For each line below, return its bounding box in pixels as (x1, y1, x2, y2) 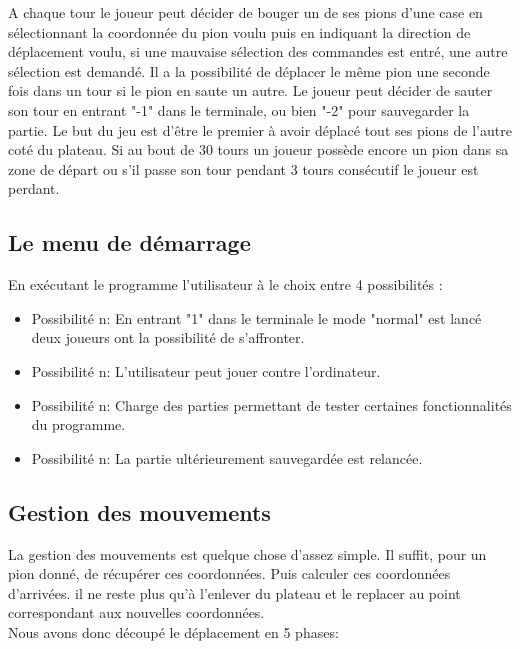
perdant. (8, 178, 60, 199)
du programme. (31, 414, 126, 435)
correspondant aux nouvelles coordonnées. (8, 602, 265, 623)
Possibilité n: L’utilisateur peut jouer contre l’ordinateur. (31, 360, 381, 381)
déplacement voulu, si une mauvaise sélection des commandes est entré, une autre (8, 41, 508, 62)
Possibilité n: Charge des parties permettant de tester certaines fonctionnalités (31, 394, 512, 415)
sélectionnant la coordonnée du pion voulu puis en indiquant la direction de (8, 21, 471, 42)
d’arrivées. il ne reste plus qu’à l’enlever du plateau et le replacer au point (8, 582, 461, 603)
